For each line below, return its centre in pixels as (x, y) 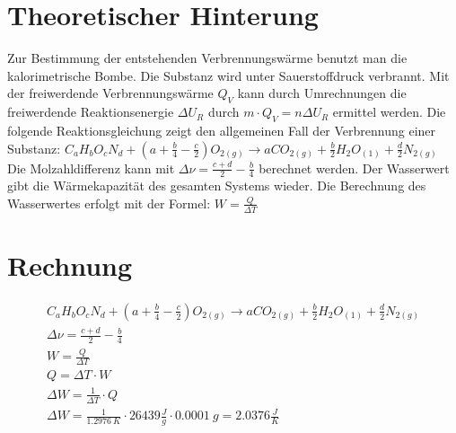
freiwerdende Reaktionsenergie (91, 112)
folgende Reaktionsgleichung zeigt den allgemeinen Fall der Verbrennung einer (222, 130)
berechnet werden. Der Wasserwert (354, 168)
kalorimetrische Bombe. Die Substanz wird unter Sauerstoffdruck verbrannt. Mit (228, 75)
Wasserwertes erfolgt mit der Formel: (109, 203)
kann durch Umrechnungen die (322, 93)
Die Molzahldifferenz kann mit (91, 168)
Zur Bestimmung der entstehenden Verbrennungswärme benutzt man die (207, 58)
